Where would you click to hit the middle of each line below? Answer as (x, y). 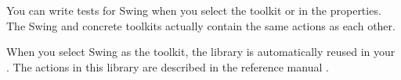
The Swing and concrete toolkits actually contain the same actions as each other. (201, 25)
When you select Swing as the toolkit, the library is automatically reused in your (201, 52)
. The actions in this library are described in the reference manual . (168, 66)
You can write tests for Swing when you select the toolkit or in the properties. (194, 10)
